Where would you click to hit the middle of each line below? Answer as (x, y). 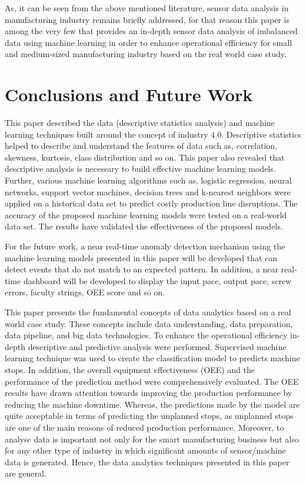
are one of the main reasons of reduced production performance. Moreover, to (144, 427)
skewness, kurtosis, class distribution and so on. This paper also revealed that (145, 157)
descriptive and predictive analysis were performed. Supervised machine (157, 346)
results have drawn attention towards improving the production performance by (149, 393)
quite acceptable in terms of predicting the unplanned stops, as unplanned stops (149, 416)
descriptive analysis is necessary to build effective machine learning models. (140, 169)
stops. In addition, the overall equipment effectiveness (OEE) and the (130, 369)
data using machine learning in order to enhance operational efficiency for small (149, 42)
